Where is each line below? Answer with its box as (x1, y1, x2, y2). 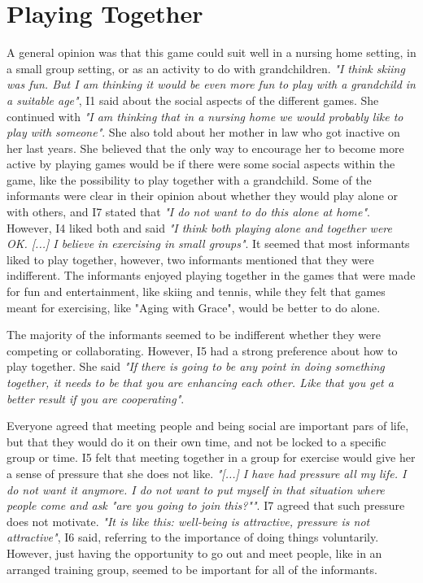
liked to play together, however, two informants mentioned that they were (7, 250, 374, 268)
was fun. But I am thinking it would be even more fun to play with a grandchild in (7, 76, 416, 93)
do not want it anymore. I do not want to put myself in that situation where (7, 481, 385, 498)
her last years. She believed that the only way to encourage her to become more (7, 139, 404, 156)
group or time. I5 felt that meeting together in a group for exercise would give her (7, 449, 416, 466)
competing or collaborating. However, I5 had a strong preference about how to (7, 342, 398, 359)
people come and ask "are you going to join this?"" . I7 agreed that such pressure (7, 497, 405, 514)
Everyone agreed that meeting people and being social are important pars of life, (7, 417, 409, 434)
